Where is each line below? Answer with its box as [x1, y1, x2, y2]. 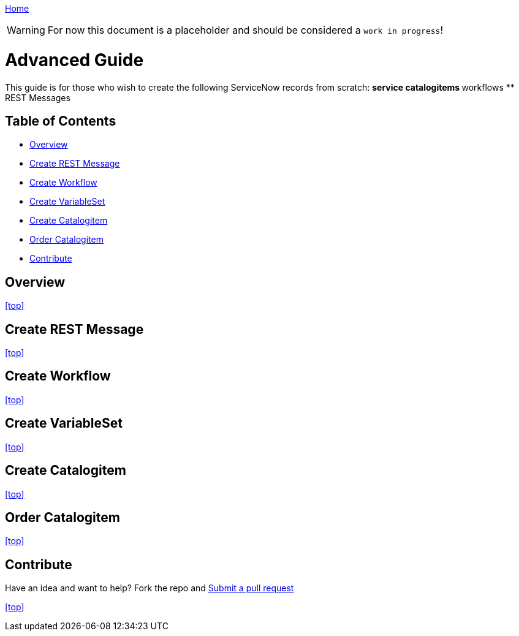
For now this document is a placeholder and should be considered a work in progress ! [47, 24, 443, 36]
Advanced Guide [5, 49, 144, 70]
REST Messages [5, 92, 70, 103]
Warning [7, 24, 45, 36]
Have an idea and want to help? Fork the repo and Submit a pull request [5, 583, 294, 594]
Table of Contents [5, 113, 116, 129]
